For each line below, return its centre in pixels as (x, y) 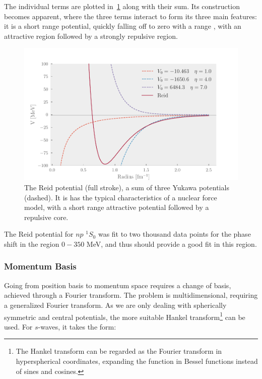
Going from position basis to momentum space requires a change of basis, (118, 285)
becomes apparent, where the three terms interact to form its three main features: (130, 16)
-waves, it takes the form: (77, 326)
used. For (18, 326)
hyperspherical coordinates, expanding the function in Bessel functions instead (137, 361)
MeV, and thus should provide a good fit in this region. (172, 243)
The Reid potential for (39, 234)
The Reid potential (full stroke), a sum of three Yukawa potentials (127, 187)
